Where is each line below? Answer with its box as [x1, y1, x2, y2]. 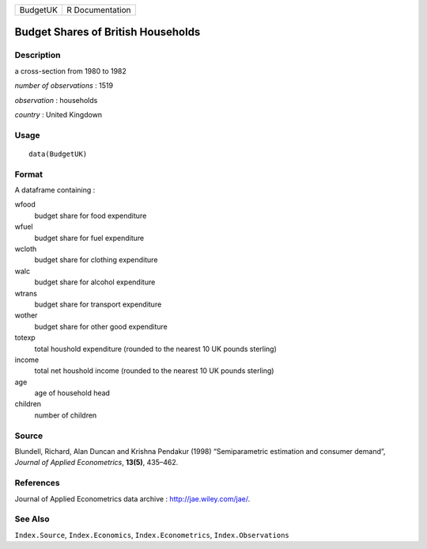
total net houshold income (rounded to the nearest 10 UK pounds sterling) [34, 366, 274, 376]
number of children [34, 410, 97, 420]
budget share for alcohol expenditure [34, 277, 156, 287]
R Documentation [66, 5, 131, 15]
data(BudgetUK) [28, 149, 88, 158]
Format [14, 169, 43, 180]
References [14, 478, 60, 489]
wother [14, 311, 38, 320]
